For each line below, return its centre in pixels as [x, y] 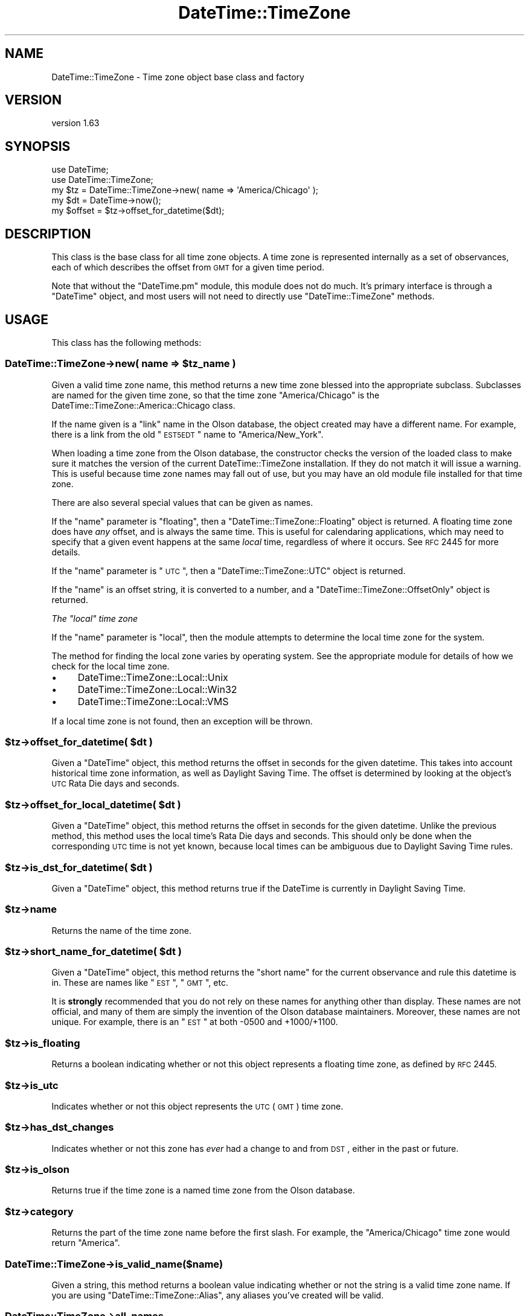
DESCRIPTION [48, 234]
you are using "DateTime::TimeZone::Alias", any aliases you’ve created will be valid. [218, 1295]
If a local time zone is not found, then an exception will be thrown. [182, 721]
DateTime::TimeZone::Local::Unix [153, 677]
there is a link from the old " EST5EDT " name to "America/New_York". [188, 434]
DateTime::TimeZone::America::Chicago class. [143, 405]
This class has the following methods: [127, 342]
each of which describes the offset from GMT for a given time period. [188, 267]
